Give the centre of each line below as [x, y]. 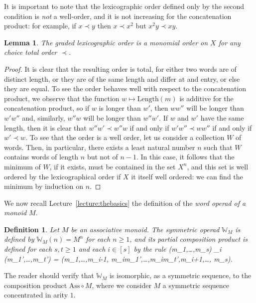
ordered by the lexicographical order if [63, 176]
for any [229, 42]
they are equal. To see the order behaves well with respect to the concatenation [125, 88]
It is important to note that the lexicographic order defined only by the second [124, 6]
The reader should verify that [49, 275]
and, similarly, [44, 117]
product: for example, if [40, 26]
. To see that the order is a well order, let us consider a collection [125, 137]
